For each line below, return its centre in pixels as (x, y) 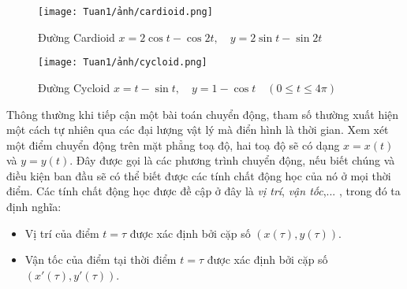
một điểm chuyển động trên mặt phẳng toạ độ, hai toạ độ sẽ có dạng (173, 144)
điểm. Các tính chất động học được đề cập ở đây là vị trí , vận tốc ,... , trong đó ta (203, 191)
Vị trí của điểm (62, 233)
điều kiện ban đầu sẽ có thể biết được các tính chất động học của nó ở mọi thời (199, 175)
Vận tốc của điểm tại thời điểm (101, 259)
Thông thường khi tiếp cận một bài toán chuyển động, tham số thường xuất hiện (203, 114)
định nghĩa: (34, 207)
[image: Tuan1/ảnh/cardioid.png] (125, 12)
